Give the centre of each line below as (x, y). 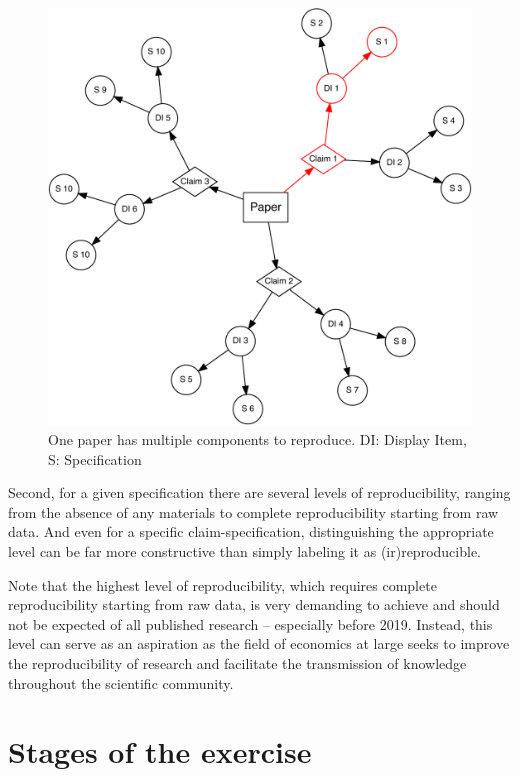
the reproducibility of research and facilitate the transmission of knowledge (237, 662)
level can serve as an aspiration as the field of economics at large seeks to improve (259, 643)
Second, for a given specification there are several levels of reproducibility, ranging (259, 492)
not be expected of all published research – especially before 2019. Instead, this (250, 623)
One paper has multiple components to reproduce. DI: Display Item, (257, 438)
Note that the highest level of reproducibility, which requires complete (222, 584)
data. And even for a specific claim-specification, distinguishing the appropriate (251, 531)
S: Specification (95, 458)
